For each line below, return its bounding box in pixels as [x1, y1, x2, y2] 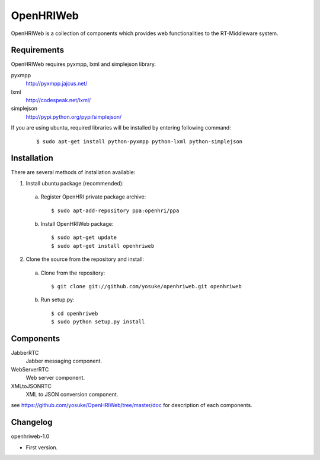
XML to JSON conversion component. [25, 391, 119, 398]
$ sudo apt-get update [51, 234, 117, 241]
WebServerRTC [11, 366, 49, 373]
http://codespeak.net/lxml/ [25, 97, 91, 104]
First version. [25, 443, 58, 451]
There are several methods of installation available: [11, 169, 136, 176]
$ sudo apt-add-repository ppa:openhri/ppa [51, 207, 180, 214]
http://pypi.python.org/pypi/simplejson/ [25, 113, 122, 120]
